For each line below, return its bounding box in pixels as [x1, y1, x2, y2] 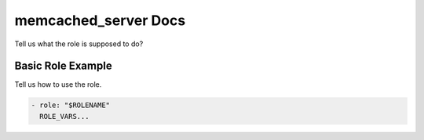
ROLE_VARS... [39, 112, 90, 120]
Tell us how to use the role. [14, 80, 102, 89]
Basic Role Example [14, 59, 113, 73]
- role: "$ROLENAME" [31, 101, 110, 109]
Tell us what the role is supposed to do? [14, 39, 144, 48]
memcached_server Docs [14, 12, 186, 29]
